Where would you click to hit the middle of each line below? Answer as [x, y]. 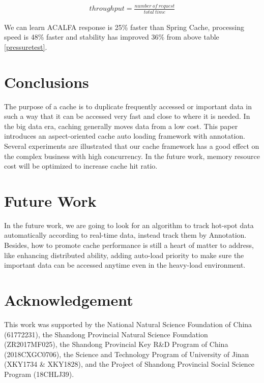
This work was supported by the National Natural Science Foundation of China [128, 324]
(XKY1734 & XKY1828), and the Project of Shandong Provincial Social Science [129, 364]
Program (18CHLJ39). [39, 374]
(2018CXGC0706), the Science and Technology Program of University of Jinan [127, 354]
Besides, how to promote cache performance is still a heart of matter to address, [129, 245]
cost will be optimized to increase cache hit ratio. [81, 166]
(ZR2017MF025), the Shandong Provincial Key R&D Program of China [116, 344]
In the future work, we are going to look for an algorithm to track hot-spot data [129, 225]
